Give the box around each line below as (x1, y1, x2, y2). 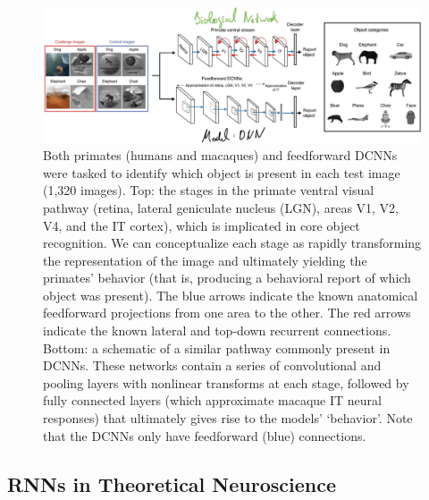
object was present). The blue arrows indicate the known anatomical (43, 285, 418, 304)
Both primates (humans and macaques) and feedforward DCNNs (43, 146, 398, 165)
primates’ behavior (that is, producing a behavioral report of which (43, 268, 411, 287)
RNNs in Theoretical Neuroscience (7, 470, 337, 497)
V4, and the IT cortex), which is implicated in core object (43, 216, 360, 234)
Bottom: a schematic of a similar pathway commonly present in (43, 338, 391, 357)
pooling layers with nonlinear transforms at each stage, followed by (43, 373, 409, 392)
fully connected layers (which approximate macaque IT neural (43, 391, 382, 410)
